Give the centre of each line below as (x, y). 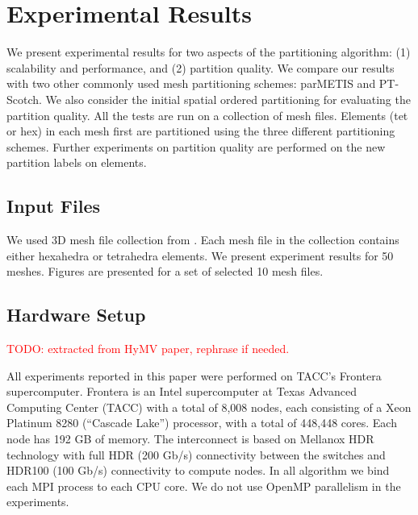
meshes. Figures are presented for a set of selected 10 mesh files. (165, 271)
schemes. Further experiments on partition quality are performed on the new (196, 146)
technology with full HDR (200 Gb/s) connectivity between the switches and (196, 454)
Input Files (54, 206)
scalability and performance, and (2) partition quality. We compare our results (201, 67)
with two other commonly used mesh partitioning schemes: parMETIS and (191, 83)
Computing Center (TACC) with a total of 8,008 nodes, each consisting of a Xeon (209, 407)
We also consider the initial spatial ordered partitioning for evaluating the (228, 99)
